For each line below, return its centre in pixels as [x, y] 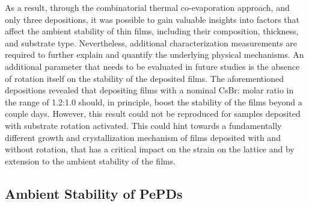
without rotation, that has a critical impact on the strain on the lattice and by [150, 149]
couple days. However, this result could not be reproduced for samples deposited [153, 114]
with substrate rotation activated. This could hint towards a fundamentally [143, 125]
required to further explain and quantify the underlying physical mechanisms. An [154, 55]
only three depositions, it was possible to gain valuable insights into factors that [152, 19]
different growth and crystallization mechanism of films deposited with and [143, 137]
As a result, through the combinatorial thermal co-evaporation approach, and [147, 7]
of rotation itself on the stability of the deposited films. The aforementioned [144, 78]
